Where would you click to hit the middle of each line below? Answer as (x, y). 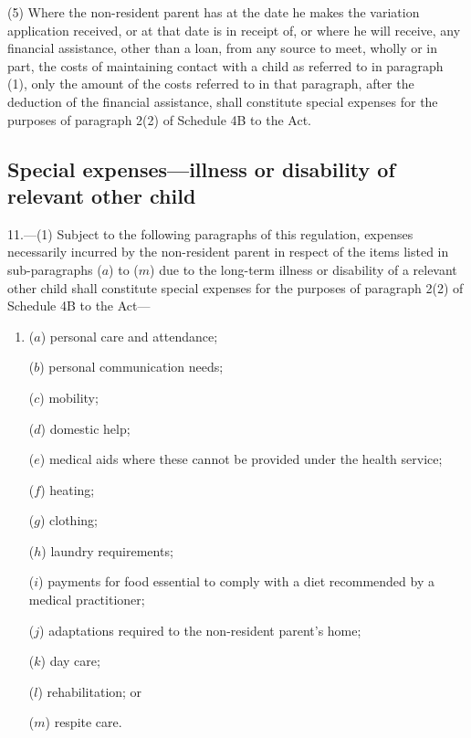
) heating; (68, 489)
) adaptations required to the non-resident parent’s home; (200, 630)
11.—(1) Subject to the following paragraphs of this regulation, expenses (210, 233)
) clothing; (68, 520)
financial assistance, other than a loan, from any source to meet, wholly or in (223, 48)
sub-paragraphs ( (55, 269)
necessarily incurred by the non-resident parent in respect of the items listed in (228, 252)
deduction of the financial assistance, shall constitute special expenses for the (223, 101)
